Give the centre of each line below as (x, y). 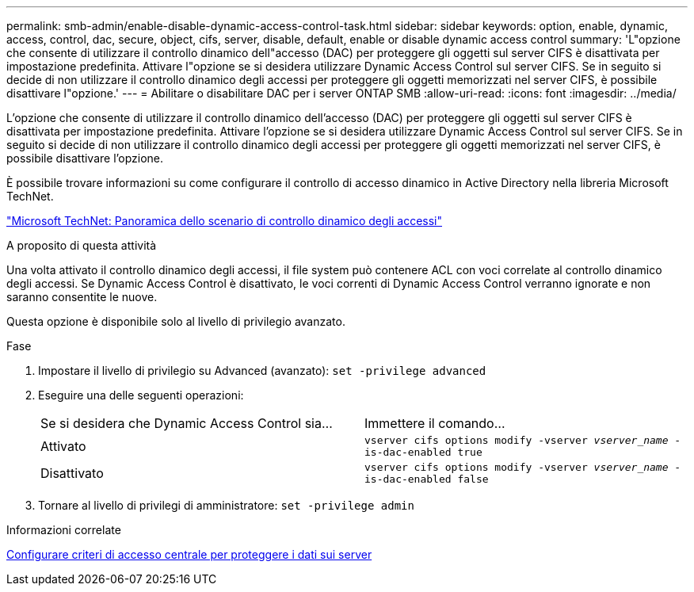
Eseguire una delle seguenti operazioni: (141, 395)
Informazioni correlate (64, 530)
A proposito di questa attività (82, 245)
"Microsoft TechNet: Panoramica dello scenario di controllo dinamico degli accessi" (225, 221)
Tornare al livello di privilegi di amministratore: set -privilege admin (226, 505)
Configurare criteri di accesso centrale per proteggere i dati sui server (189, 554)
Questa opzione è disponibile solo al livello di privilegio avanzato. (176, 321)
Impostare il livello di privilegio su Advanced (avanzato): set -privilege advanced (262, 370)
